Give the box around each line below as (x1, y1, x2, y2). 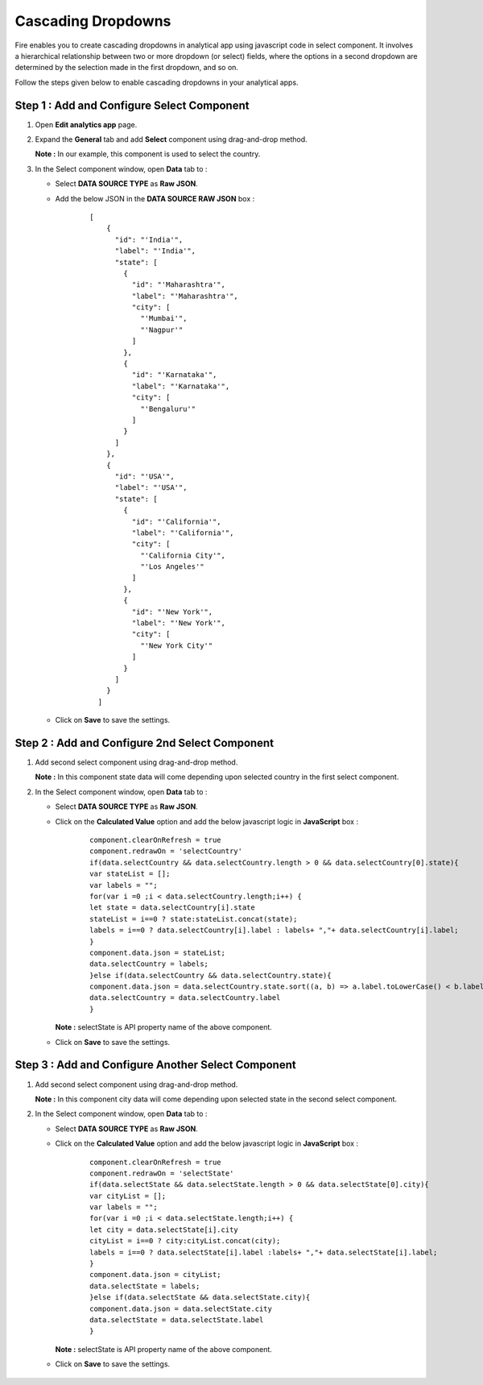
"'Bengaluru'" (140, 404, 196, 413)
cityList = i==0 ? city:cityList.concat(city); (89, 1237, 281, 1246)
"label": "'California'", (131, 528, 234, 537)
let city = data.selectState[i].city (89, 1225, 239, 1234)
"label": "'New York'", (131, 619, 225, 628)
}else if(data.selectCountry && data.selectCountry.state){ (89, 971, 332, 980)
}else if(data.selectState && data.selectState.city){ (89, 1293, 311, 1302)
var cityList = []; (89, 1191, 167, 1200)
